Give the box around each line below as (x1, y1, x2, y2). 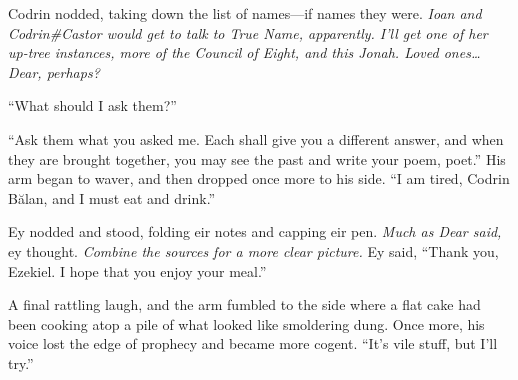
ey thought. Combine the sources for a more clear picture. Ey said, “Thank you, (8, 240, 499, 261)
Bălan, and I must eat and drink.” (8, 187, 216, 208)
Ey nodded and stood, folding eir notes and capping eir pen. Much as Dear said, (8, 221, 502, 242)
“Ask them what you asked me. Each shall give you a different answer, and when (8, 128, 504, 149)
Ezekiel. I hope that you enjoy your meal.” (8, 260, 267, 281)
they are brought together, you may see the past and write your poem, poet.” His (8, 148, 506, 169)
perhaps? (46, 61, 100, 82)
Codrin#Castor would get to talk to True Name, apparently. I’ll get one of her (8, 22, 488, 43)
